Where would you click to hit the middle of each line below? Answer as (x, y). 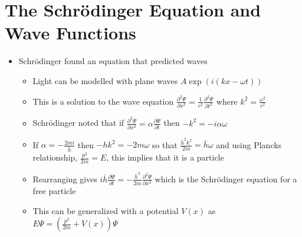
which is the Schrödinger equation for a (226, 178)
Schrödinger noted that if (78, 123)
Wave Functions (70, 33)
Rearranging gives (65, 178)
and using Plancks (249, 144)
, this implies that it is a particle (165, 157)
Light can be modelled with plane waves (105, 80)
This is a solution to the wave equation (103, 101)
